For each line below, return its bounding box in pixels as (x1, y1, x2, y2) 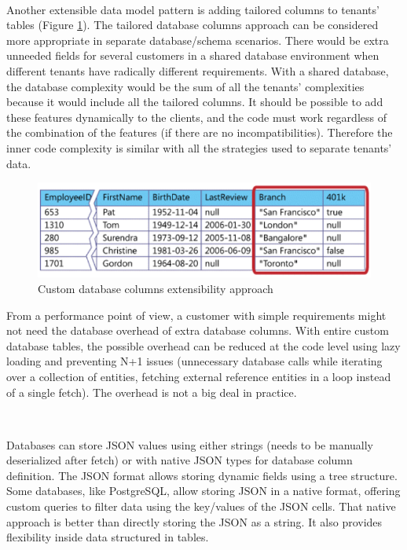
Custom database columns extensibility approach (38, 280, 273, 296)
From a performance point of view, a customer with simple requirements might (6, 306, 387, 323)
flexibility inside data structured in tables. (6, 529, 209, 545)
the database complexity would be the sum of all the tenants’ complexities (6, 78, 365, 94)
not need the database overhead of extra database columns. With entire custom (6, 322, 389, 339)
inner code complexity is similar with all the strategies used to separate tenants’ (6, 139, 392, 156)
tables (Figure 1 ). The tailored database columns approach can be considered (6, 16, 379, 33)
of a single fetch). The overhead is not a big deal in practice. (6, 383, 297, 400)
